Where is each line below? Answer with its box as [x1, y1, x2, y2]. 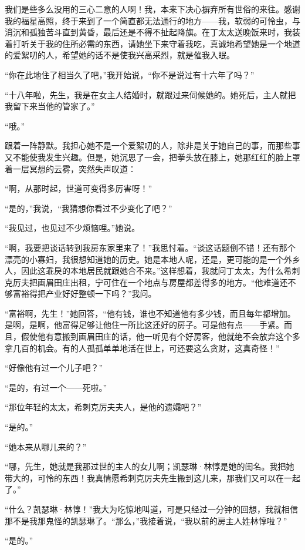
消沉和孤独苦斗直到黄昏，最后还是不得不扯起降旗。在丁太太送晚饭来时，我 [5, 26, 292, 38]
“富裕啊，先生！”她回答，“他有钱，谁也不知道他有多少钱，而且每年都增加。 [5, 307, 296, 319]
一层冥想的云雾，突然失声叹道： [12, 162, 136, 175]
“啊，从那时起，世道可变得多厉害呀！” [5, 182, 152, 194]
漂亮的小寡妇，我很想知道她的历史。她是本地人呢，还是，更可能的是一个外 [5, 253, 292, 265]
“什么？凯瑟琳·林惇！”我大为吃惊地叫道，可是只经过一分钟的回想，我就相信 [5, 503, 299, 515]
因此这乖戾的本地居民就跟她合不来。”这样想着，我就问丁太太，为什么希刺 [21, 264, 300, 277]
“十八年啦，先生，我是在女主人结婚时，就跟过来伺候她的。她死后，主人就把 [5, 88, 296, 100]
